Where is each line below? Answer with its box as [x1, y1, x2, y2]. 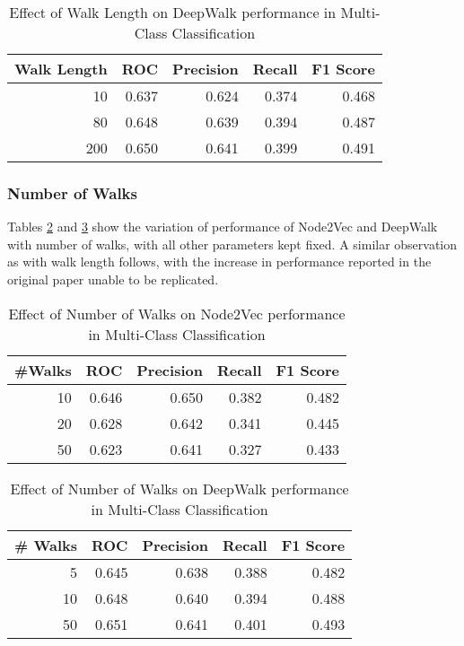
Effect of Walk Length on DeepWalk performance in [9, 2, 337, 22]
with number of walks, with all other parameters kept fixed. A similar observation [7, 234, 458, 253]
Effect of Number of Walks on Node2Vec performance [8, 302, 346, 324]
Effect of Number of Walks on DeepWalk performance [10, 477, 349, 499]
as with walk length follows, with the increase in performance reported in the [7, 252, 432, 271]
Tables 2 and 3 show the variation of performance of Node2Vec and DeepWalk [7, 217, 438, 236]
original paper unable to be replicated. [7, 270, 219, 288]
